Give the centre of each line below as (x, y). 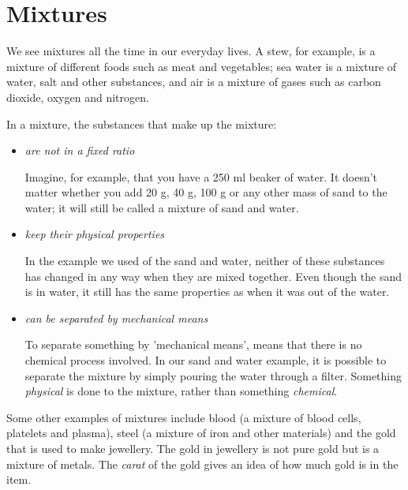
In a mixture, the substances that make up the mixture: (142, 123)
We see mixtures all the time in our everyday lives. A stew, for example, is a (191, 51)
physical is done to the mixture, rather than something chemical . (181, 391)
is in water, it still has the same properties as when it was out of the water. (207, 292)
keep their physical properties (95, 234)
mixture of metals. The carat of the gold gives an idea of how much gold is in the (202, 464)
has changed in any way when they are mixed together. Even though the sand (213, 276)
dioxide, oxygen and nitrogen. (78, 97)
